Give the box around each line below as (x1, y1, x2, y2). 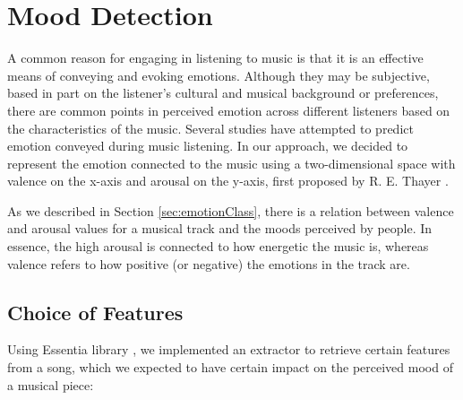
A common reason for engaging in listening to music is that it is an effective (7, 48, 424, 67)
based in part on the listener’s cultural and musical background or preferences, (7, 83, 439, 102)
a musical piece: (7, 375, 94, 394)
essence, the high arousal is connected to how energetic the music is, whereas (7, 237, 429, 256)
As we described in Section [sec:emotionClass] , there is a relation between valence (7, 201, 454, 220)
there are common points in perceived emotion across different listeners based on (7, 100, 450, 119)
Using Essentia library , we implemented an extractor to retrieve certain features (7, 340, 450, 359)
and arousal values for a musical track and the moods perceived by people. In (7, 219, 433, 238)
